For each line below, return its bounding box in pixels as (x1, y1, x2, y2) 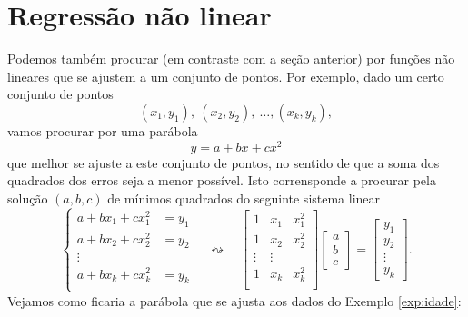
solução (7, 188, 48, 207)
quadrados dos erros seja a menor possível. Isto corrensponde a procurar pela (7, 171, 436, 190)
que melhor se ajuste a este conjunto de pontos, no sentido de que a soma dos (7, 153, 440, 172)
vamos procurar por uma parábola (7, 121, 198, 140)
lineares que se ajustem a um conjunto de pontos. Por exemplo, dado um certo (7, 66, 444, 85)
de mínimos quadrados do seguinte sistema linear (107, 188, 381, 207)
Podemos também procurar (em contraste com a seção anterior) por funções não (7, 49, 455, 68)
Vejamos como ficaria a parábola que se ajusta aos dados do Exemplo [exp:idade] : (7, 291, 462, 310)
